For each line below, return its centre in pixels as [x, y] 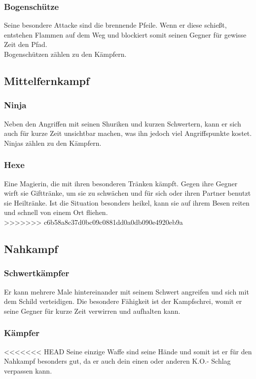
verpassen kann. [28, 370]
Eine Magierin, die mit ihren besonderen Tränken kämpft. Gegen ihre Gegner [121, 183]
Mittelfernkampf [47, 80]
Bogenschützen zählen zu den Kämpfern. [65, 54]
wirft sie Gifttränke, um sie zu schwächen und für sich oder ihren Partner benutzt [128, 193]
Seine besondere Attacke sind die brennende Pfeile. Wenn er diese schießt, [115, 25]
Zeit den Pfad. [26, 44]
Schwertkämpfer [37, 273]
